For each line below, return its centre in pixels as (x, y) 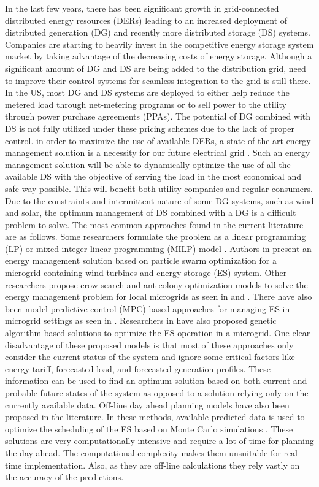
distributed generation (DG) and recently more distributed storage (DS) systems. (158, 32)
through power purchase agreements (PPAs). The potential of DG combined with (158, 116)
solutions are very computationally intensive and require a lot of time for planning (159, 441)
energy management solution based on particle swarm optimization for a (141, 260)
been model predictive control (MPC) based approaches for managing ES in (148, 308)
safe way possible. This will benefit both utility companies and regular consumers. (159, 188)
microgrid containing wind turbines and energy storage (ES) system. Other (146, 273)
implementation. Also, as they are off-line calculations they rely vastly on (162, 465)
